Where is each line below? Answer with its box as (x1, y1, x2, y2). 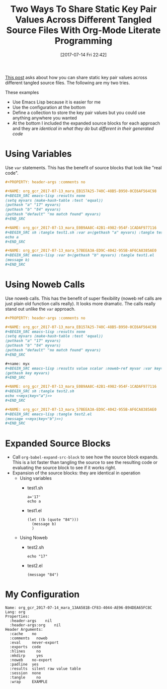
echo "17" (27, 554, 48, 559)
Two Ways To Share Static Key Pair (10, 3, 157, 15)
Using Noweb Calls (5, 279, 85, 290)
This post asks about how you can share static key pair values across (5, 74, 148, 80)
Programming (54, 35, 113, 47)
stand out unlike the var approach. (5, 306, 76, 312)
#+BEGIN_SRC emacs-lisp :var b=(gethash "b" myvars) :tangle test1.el (5, 253, 155, 258)
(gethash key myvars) (5, 370, 50, 375)
